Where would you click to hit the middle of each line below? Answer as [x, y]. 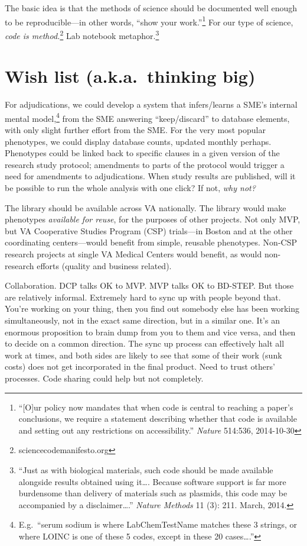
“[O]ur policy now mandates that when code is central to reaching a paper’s [156, 407]
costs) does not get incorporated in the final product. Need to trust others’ [140, 366]
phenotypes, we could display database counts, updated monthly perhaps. [138, 141]
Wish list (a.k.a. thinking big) [130, 76]
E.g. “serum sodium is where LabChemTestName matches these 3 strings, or [158, 524]
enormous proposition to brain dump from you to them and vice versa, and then [150, 332]
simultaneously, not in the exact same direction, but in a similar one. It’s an [142, 320]
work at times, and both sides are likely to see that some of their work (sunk [143, 355]
